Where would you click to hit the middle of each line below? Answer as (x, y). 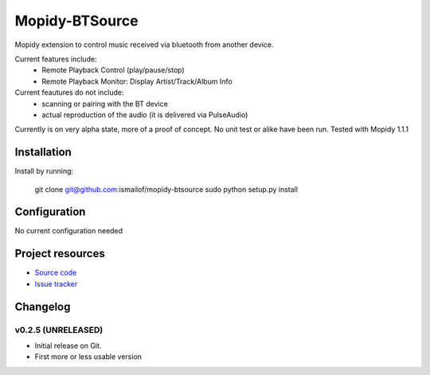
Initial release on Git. (68, 346)
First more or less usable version (88, 357)
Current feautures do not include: (69, 92)
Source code (56, 273)
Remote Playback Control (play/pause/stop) (113, 70)
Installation (43, 152)
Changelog (43, 307)
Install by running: (44, 171)
